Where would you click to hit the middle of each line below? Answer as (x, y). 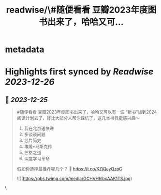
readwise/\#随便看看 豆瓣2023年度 (77, 10)
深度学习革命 (37, 159)
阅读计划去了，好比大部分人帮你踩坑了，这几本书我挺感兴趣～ (78, 118)
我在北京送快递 (39, 128)
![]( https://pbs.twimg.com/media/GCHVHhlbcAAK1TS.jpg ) (74, 179)
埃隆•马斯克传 (38, 147)
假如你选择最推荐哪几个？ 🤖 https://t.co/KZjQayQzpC (69, 169)
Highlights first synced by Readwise (79, 72)
